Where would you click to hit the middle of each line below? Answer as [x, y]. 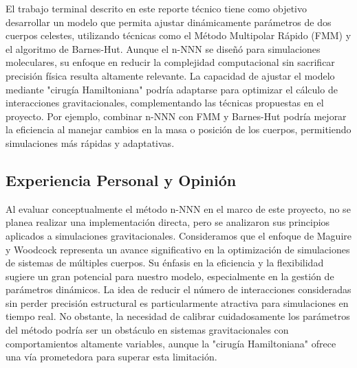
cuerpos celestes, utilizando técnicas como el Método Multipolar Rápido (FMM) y [178, 35]
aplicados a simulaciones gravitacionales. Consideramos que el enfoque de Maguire [179, 235]
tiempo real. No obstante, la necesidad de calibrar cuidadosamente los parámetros [178, 316]
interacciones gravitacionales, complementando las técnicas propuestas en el [165, 103]
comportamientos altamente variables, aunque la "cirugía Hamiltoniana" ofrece [171, 343]
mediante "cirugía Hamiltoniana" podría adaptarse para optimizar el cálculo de [172, 89]
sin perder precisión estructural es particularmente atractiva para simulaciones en [177, 302]
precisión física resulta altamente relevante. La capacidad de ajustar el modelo [170, 75]
